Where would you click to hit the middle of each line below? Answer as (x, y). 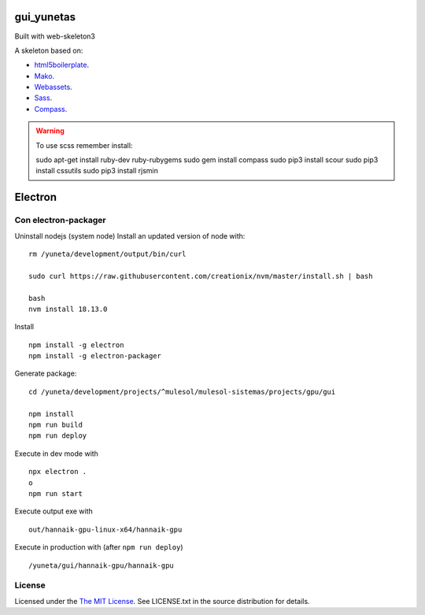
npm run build (55, 425)
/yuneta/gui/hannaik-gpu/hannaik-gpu (102, 565)
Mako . (44, 76)
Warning (50, 131)
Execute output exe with (54, 511)
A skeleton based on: (49, 50)
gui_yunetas (45, 17)
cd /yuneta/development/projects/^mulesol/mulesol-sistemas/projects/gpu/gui (182, 391)
